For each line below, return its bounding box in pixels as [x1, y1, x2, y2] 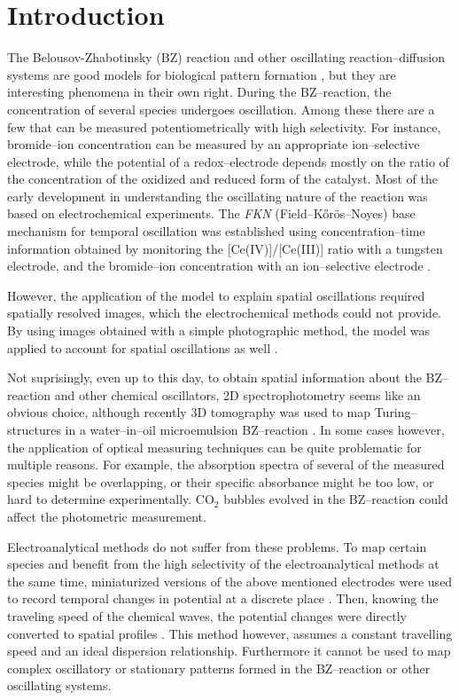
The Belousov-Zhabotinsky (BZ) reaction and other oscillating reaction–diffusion [7, 48, 445, 67]
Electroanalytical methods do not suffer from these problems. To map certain [7, 537, 427, 555]
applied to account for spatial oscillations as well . [7, 338, 278, 357]
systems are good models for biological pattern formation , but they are [7, 65, 396, 83]
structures [7, 421, 61, 438]
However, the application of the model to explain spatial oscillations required [7, 286, 425, 304]
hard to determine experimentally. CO [7, 490, 214, 508]
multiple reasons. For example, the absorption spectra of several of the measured [7, 455, 445, 474]
